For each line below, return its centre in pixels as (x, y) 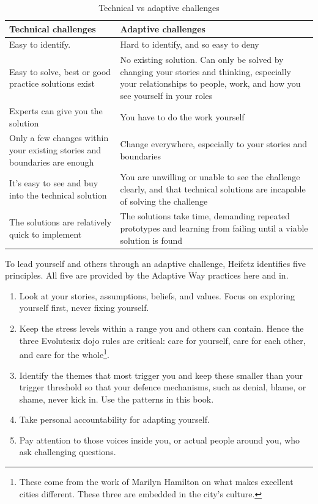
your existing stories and (55, 149)
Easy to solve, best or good (60, 71)
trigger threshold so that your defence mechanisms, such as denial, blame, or (163, 387)
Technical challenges (53, 28)
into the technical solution (58, 195)
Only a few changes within (59, 138)
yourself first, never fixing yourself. (84, 308)
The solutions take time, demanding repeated (205, 216)
